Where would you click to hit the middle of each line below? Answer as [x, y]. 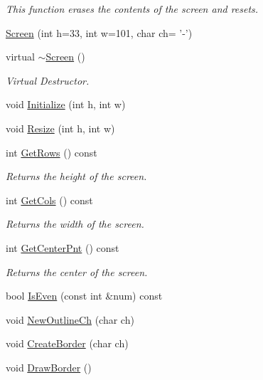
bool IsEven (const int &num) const [84, 296]
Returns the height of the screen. [76, 176]
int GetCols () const [49, 200]
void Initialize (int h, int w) [66, 104]
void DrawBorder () [49, 367]
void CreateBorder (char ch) [67, 343]
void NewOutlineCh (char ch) [70, 319]
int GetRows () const [52, 152]
